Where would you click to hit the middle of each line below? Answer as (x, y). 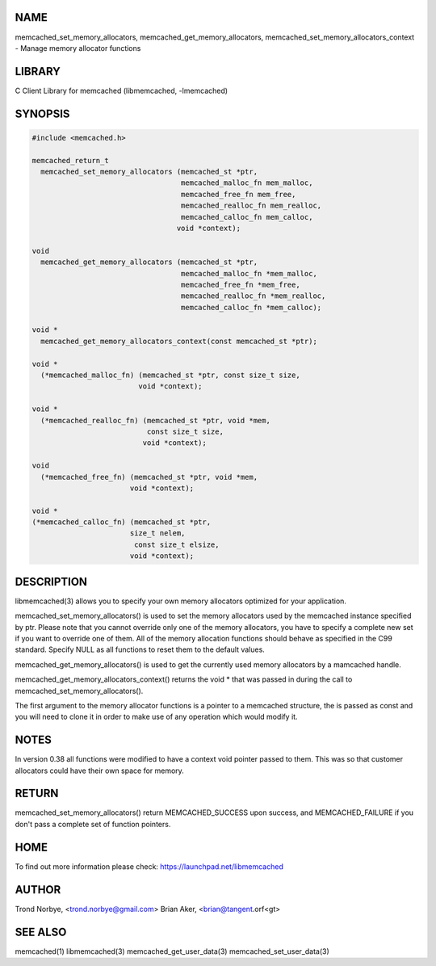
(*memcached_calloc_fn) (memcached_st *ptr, (122, 522)
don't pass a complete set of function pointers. (93, 824)
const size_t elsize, (176, 544)
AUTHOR (38, 890)
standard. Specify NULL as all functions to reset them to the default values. (140, 649)
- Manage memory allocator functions (78, 48)
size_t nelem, (157, 533)
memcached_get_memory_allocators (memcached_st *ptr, (149, 262)
